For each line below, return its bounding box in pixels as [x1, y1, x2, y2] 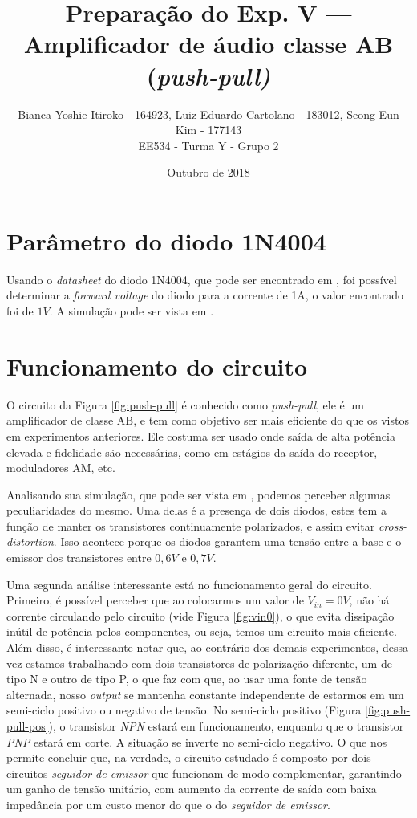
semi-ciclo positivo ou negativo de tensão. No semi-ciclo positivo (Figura [6, 702, 362, 718]
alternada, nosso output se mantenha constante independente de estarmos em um [6, 686, 404, 702]
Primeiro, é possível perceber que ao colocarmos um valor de [6, 592, 304, 608]
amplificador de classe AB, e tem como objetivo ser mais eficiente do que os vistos [6, 412, 409, 429]
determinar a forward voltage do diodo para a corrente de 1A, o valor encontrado [6, 287, 404, 303]
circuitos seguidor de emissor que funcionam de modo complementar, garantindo [6, 764, 402, 781]
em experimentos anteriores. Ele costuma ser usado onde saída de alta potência [6, 427, 395, 444]
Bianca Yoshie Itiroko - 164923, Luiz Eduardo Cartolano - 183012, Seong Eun [18, 105, 399, 122]
